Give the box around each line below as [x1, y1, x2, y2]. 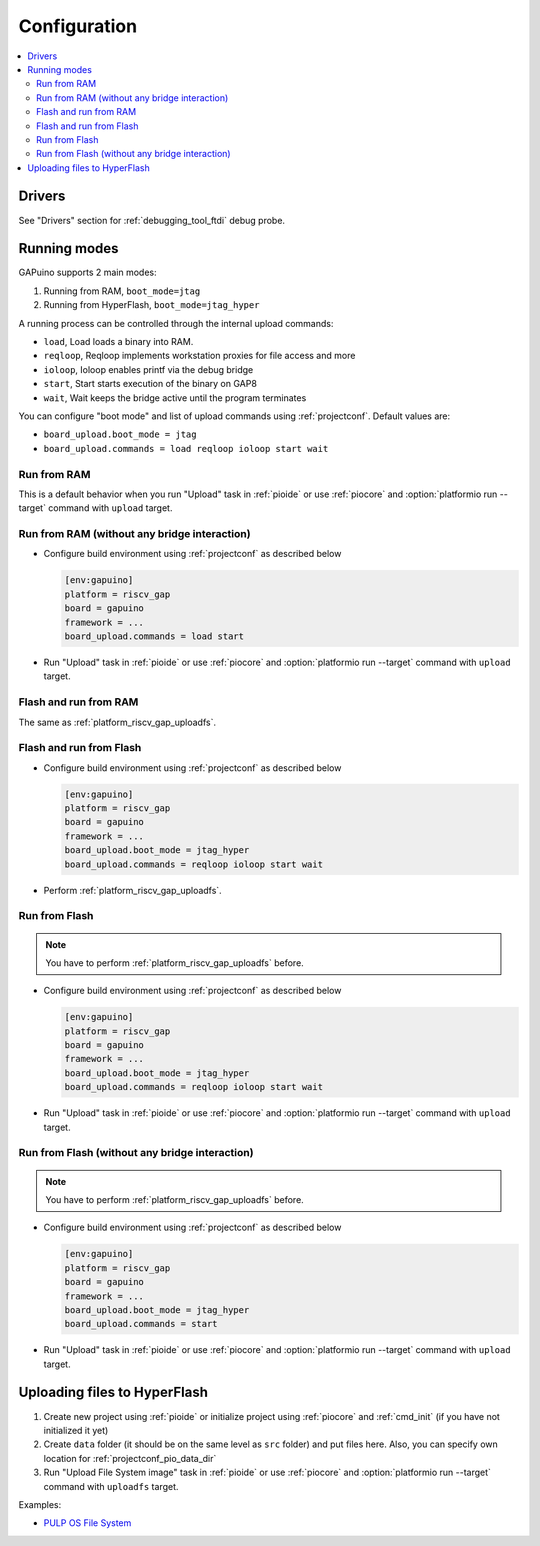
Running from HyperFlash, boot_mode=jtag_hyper [43, 299, 260, 311]
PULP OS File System [43, 1517, 132, 1529]
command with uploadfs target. [43, 1480, 179, 1492]
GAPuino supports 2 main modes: [18, 266, 157, 279]
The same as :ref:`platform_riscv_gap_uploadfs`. [18, 716, 217, 728]
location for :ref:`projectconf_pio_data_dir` [43, 1452, 217, 1464]
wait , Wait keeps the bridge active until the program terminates [43, 391, 307, 404]
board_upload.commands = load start [64, 631, 245, 642]
